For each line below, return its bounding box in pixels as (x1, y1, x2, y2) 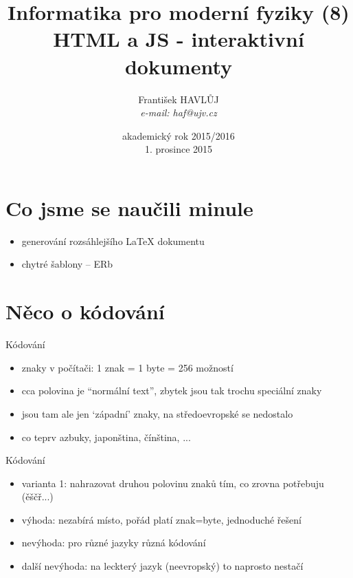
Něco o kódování (5, 297, 165, 325)
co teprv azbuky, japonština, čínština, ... (21, 429, 191, 444)
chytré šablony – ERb (21, 257, 113, 271)
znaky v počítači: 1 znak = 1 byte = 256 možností (21, 360, 234, 374)
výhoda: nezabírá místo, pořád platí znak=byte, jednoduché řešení (21, 512, 301, 526)
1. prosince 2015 (144, 142, 213, 156)
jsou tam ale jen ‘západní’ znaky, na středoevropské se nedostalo (21, 406, 293, 420)
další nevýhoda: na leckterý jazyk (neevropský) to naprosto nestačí (21, 559, 304, 573)
